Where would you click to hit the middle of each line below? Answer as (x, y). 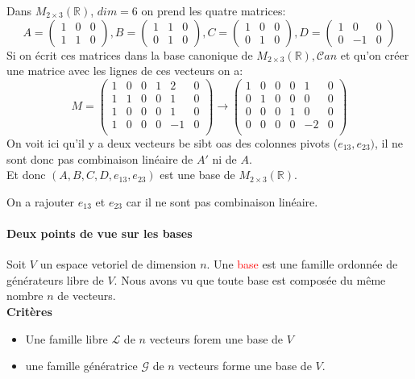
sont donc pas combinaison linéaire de (100, 158)
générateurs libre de (55, 279)
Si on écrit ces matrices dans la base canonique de (130, 54)
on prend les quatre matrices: (214, 10)
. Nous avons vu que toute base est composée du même (250, 279)
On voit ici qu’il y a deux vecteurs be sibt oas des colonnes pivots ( (172, 143)
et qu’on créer (375, 54)
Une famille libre (66, 338)
